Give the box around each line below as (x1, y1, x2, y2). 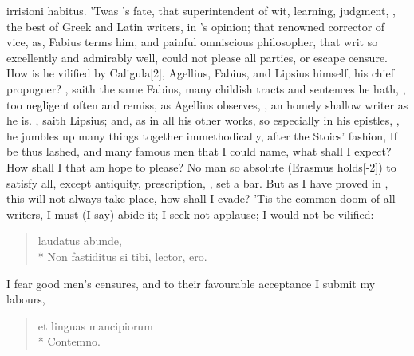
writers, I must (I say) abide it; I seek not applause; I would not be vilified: (6, 205, 374, 222)
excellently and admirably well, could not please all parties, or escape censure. (6, 49, 388, 65)
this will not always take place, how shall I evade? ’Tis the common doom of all (6, 190, 396, 207)
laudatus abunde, (37, 232, 122, 249)
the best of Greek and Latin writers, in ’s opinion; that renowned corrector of (6, 18, 385, 34)
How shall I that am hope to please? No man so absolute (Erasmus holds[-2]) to (6, 158, 396, 175)
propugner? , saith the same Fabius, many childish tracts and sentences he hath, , (6, 80, 406, 97)
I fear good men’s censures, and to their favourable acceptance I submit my (6, 275, 376, 291)
